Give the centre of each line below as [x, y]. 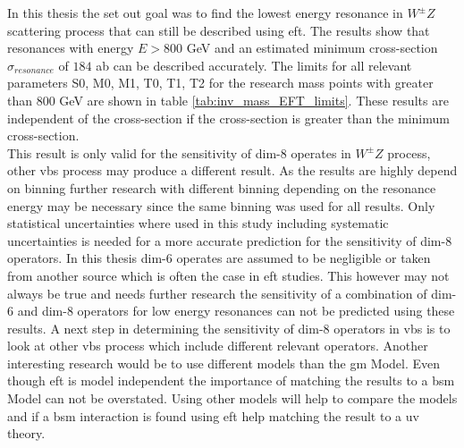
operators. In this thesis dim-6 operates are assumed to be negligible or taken [219, 258]
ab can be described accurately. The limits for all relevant [254, 65]
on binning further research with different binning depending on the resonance [222, 187]
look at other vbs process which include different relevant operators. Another [218, 346]
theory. [26, 433]
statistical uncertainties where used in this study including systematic [198, 223]
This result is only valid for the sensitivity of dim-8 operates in [179, 152]
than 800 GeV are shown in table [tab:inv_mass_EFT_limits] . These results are [228, 100]
